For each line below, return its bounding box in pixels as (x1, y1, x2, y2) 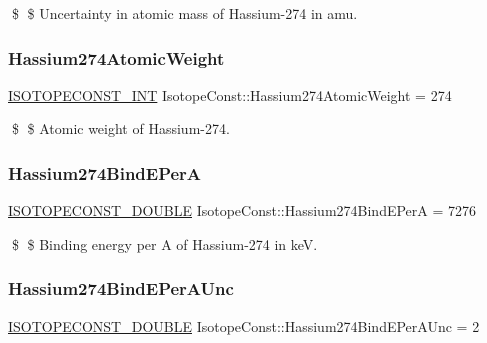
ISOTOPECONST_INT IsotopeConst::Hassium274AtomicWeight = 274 (8, 84, 452, 105)
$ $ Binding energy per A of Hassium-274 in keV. (11, 233, 318, 254)
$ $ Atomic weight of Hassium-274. (11, 118, 230, 139)
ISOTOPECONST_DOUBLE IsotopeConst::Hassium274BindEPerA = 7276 (8, 200, 477, 221)
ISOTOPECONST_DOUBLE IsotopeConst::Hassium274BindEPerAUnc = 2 (8, 315, 480, 336)
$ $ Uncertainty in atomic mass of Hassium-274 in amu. (11, 3, 358, 23)
